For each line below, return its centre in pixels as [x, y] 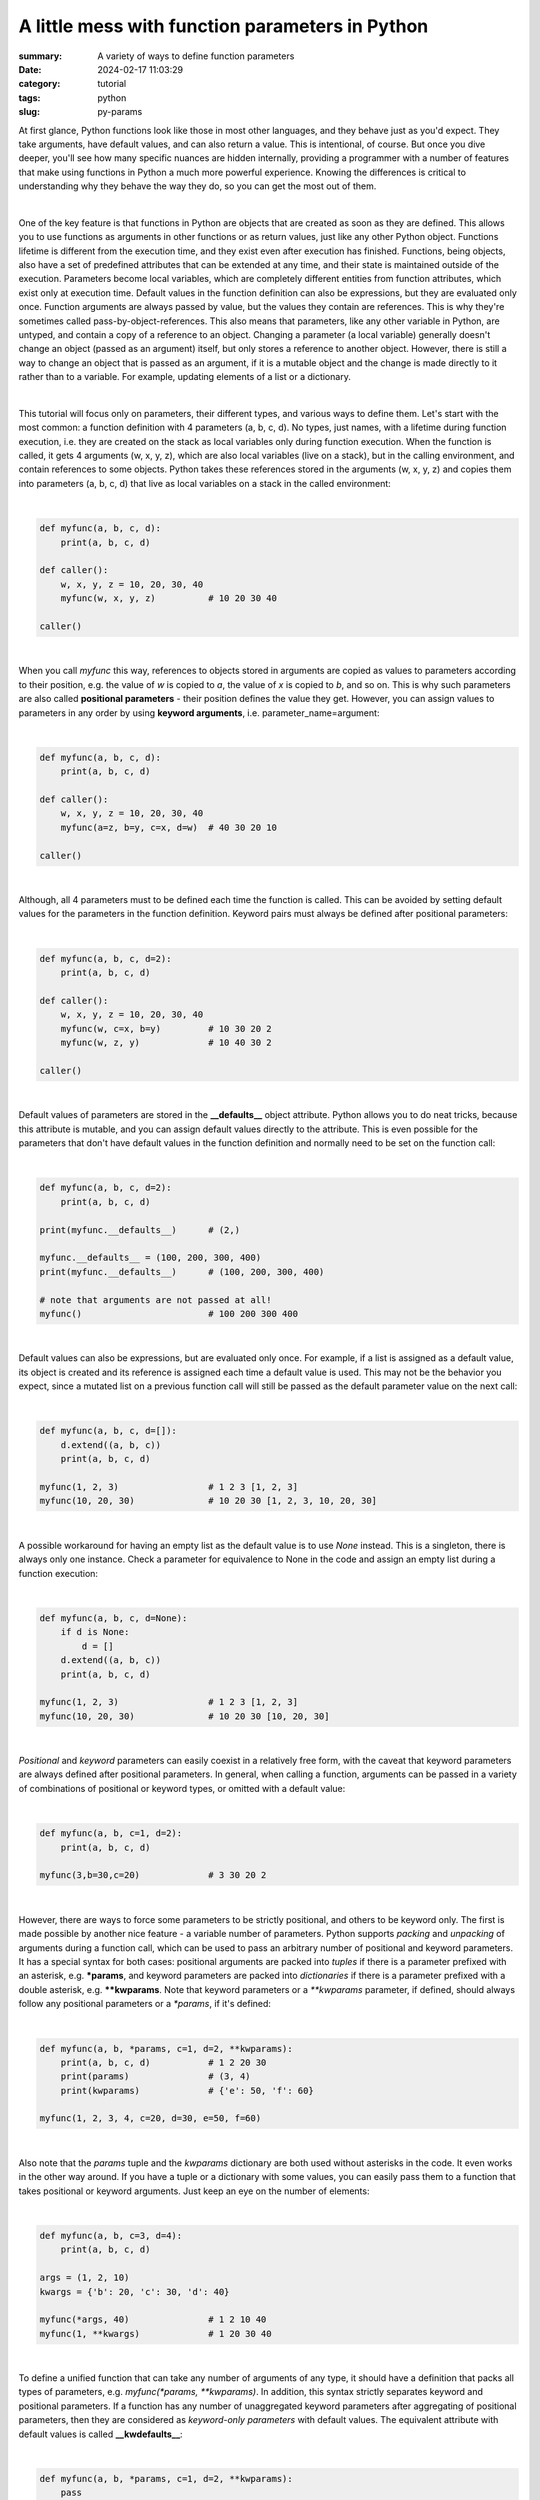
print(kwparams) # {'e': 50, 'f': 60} [187, 2090]
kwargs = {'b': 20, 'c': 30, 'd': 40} [134, 2291]
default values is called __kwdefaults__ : [101, 2434]
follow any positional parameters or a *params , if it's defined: [145, 2004]
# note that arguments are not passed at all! [155, 1299]
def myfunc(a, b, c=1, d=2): [111, 1833]
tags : [29, 97]
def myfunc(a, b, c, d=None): [113, 1618]
